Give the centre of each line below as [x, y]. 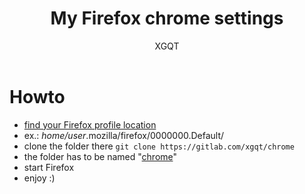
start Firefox [49, 167]
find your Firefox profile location [90, 124]
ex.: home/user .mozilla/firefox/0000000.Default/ [124, 135]
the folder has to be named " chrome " [100, 156]
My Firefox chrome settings [167, 18]
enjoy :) [39, 178]
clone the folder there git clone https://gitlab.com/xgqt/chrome [159, 146]
